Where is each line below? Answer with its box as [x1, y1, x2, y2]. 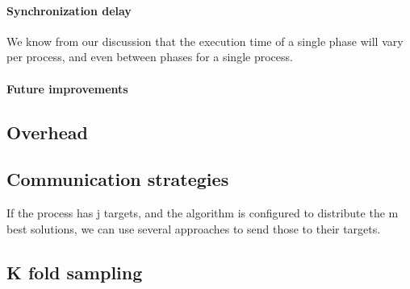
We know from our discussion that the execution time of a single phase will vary [6, 32, 404, 49]
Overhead [6, 119, 88, 144]
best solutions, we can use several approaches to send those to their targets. [6, 220, 381, 237]
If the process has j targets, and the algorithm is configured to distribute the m [6, 204, 399, 221]
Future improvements [6, 80, 128, 97]
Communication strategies [6, 167, 229, 192]
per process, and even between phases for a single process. [6, 48, 293, 65]
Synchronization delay [6, 2, 132, 19]
